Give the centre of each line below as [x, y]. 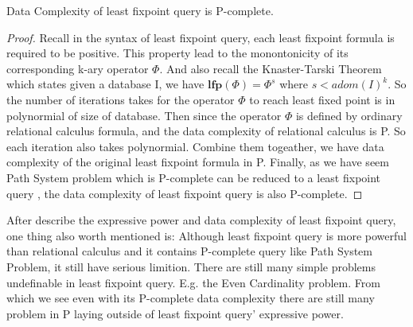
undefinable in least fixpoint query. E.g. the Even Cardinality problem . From [193, 282]
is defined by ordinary [349, 115]
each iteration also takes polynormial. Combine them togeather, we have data [195, 146]
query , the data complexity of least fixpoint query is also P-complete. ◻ [185, 193]
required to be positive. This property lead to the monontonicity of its [177, 53]
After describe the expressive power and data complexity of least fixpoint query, [201, 220]
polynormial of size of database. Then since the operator [144, 115]
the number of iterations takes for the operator [121, 99]
